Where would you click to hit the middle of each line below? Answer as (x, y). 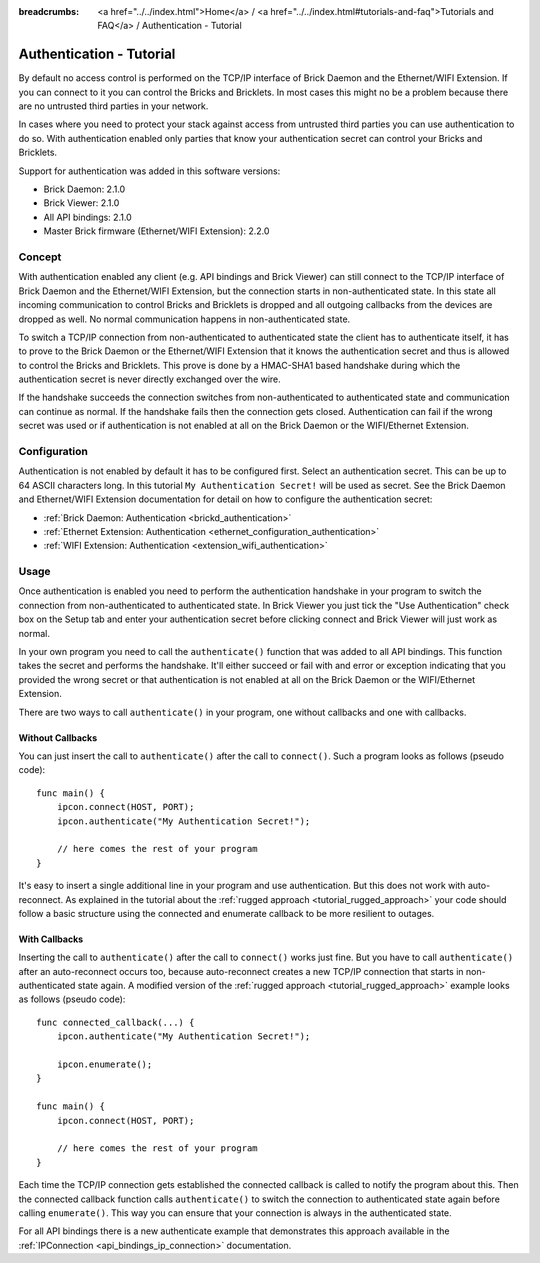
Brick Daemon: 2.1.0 (84, 189)
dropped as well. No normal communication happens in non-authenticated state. (184, 319)
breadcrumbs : (49, 11)
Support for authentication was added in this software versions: (149, 171)
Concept (40, 257)
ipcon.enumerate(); (104, 1064)
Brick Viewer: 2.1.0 (81, 203)
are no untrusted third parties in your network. (113, 106)
